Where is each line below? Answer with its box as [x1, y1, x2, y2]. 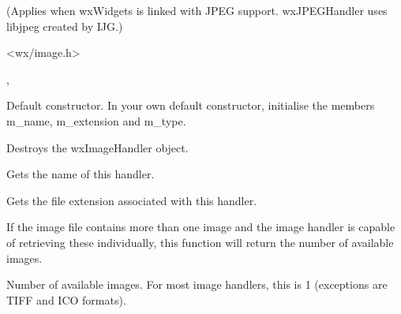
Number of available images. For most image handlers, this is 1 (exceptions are [6, 276, 388, 293]
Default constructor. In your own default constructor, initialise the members [6, 97, 375, 114]
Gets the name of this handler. [6, 166, 155, 182]
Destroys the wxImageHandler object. [6, 139, 189, 155]
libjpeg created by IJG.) [6, 17, 123, 34]
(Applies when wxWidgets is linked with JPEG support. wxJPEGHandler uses [6, 2, 388, 18]
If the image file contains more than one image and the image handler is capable [6, 219, 395, 235]
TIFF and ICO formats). [6, 291, 126, 308]
